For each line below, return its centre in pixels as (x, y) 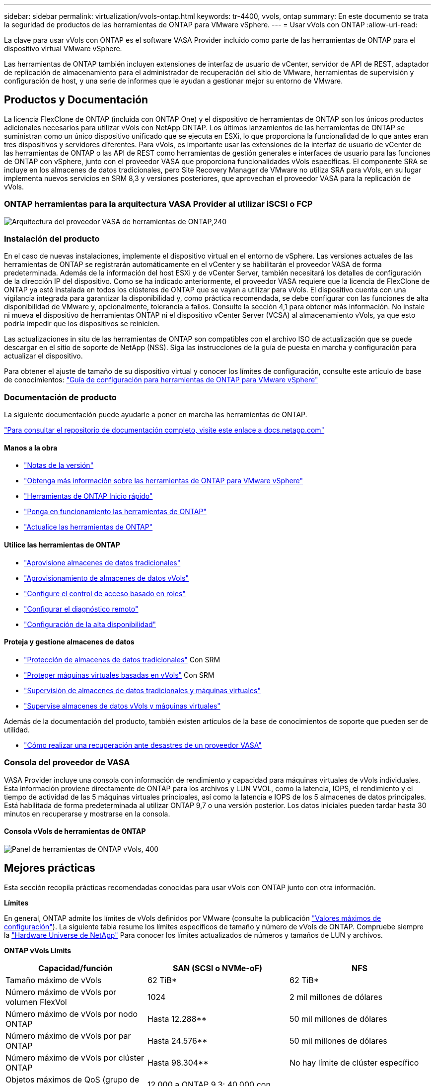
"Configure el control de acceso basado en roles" (105, 593)
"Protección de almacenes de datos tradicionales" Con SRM (122, 659)
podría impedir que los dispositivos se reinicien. (82, 324)
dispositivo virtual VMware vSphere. (63, 48)
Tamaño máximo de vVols (54, 980)
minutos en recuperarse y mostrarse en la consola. (87, 814)
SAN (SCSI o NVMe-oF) (217, 968)
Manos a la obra (31, 448)
